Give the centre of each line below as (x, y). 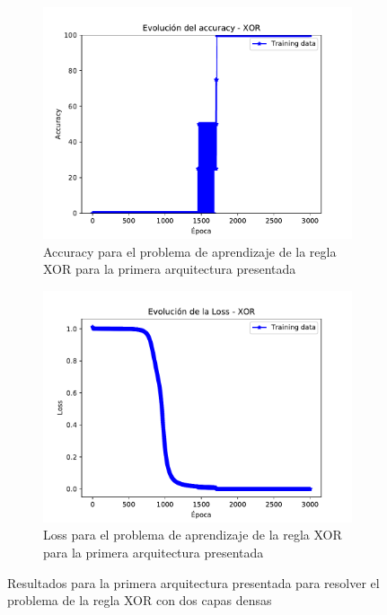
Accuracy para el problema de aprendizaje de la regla (190, 251)
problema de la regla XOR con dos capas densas (140, 600)
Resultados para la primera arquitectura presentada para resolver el (193, 582)
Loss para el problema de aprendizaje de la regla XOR (193, 535)
